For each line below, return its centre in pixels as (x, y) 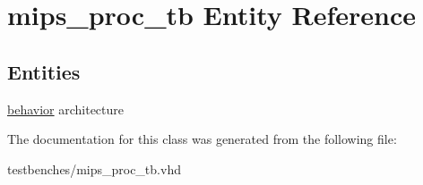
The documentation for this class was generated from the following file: (202, 139)
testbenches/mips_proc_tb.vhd (94, 168)
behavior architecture (66, 109)
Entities (44, 71)
